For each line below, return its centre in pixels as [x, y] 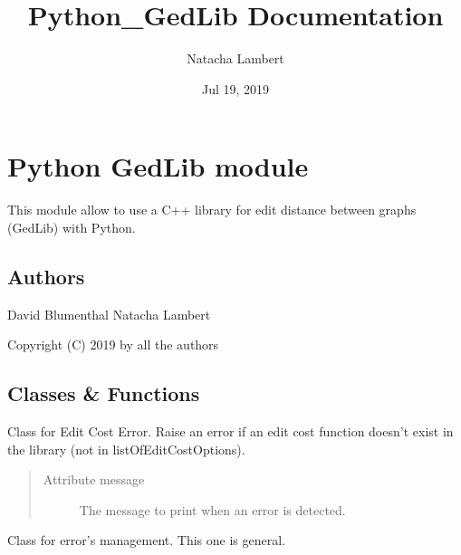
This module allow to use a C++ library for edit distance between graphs [212, 210]
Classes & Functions [104, 393]
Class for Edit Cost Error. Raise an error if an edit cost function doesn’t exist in [230, 431]
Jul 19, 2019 [235, 88]
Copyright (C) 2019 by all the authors [113, 344]
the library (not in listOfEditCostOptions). [126, 449]
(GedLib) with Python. [72, 227]
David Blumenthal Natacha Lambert [109, 314]
